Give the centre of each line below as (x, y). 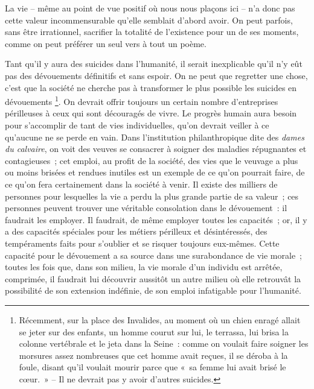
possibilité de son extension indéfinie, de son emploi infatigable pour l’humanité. (153, 290)
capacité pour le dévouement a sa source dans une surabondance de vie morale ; (153, 255)
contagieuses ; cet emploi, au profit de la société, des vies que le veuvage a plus (152, 160)
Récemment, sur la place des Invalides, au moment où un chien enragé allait (160, 319)
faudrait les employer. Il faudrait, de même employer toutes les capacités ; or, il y (156, 219)
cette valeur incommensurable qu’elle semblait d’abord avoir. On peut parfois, (149, 20)
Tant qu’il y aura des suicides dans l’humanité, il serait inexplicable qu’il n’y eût (154, 64)
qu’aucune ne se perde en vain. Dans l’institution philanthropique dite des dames (155, 137)
